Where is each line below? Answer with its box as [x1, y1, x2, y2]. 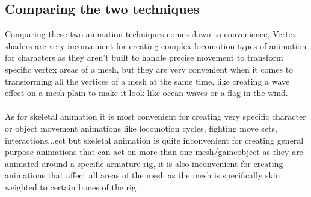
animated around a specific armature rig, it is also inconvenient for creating [5, 157, 283, 169]
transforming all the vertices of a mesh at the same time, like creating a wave [5, 74, 290, 87]
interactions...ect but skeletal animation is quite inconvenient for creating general [5, 133, 304, 146]
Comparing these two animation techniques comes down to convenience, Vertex [5, 28, 297, 40]
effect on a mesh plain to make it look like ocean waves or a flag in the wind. [5, 86, 288, 99]
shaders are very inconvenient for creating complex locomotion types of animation [5, 39, 307, 52]
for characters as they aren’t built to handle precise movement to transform [5, 51, 283, 64]
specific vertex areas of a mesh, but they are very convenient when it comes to [5, 62, 294, 75]
